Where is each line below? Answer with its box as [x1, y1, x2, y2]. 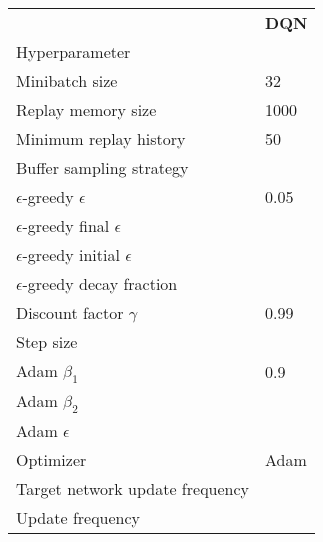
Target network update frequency [16, 477, 250, 501]
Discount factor [16, 301, 124, 324]
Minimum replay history [16, 127, 186, 150]
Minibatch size [16, 69, 118, 92]
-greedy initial [22, 243, 120, 266]
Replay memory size [16, 98, 157, 121]
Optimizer [16, 448, 87, 472]
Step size [16, 330, 78, 353]
